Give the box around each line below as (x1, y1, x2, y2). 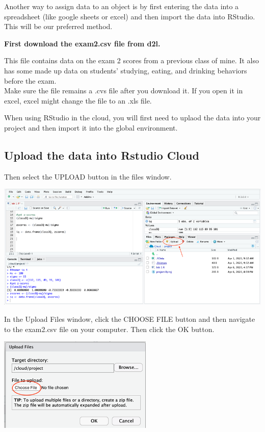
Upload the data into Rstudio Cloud (4, 147, 199, 163)
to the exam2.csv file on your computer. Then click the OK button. (4, 323, 215, 334)
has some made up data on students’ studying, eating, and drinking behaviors (4, 65, 247, 75)
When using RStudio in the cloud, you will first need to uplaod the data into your (4, 112, 261, 123)
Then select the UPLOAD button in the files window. (4, 171, 172, 182)
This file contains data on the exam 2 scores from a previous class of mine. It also (4, 55, 259, 66)
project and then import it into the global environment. (4, 122, 178, 133)
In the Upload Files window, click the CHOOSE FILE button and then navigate (4, 314, 255, 324)
